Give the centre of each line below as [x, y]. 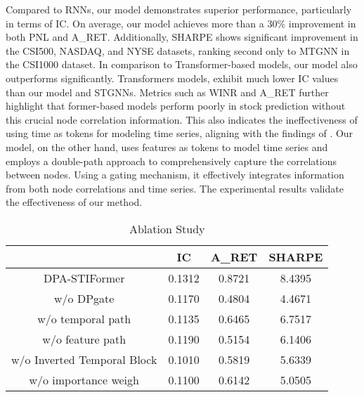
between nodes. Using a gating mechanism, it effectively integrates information [175, 175]
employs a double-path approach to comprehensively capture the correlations [171, 161]
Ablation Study [167, 228]
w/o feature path [84, 339]
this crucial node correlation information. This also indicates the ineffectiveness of [182, 119]
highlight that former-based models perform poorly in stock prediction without [176, 106]
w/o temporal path [84, 318]
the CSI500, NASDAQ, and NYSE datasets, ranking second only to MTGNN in [178, 50]
